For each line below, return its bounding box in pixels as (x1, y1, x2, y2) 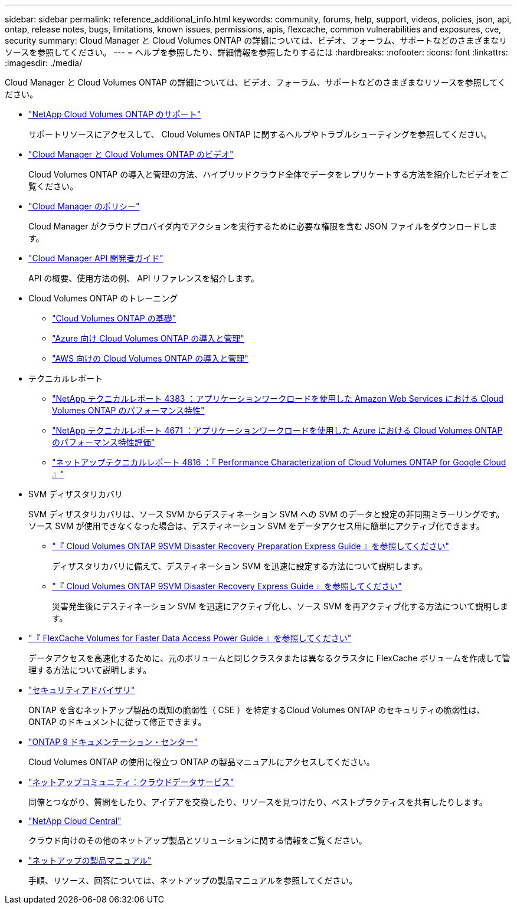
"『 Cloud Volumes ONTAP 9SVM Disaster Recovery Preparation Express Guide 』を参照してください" (52, 541, 450, 551)
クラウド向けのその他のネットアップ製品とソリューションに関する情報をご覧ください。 (28, 835, 367, 845)
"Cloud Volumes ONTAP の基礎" (52, 313, 176, 323)
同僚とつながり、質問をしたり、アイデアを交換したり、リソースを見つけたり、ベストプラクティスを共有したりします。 (28, 797, 487, 807)
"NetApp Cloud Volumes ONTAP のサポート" (28, 109, 201, 119)
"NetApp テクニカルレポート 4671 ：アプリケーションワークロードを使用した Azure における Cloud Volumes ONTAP (52, 425, 503, 435)
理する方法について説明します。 (28, 665, 152, 675)
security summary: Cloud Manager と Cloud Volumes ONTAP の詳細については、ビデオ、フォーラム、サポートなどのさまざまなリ (5, 35, 508, 45)
